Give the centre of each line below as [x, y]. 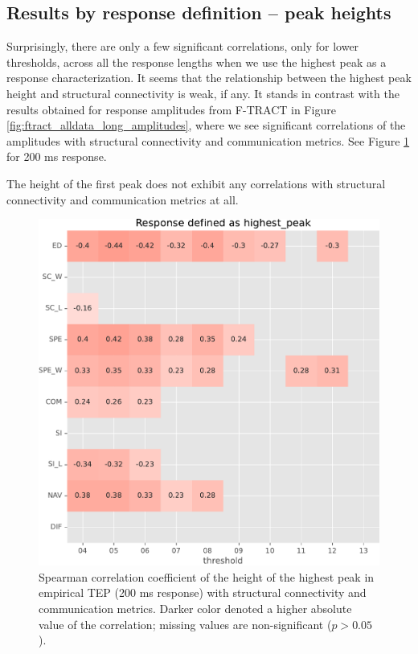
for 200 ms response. [57, 156]
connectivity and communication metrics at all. [123, 199]
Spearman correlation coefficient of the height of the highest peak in [207, 576]
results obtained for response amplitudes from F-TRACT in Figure [171, 109]
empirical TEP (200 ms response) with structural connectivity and [203, 592]
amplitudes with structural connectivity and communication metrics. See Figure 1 [208, 140]
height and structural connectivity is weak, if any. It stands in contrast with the [203, 93]
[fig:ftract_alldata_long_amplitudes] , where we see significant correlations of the [206, 125]
